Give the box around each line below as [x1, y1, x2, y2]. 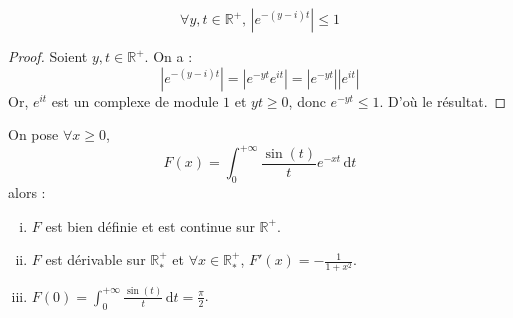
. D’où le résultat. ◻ [379, 90, 507, 111]
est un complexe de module [51, 90, 219, 111]
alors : [8, 182, 46, 203]
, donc [288, 90, 326, 111]
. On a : [144, 46, 193, 66]
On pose [8, 124, 59, 145]
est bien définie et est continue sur [45, 215, 255, 236]
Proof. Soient [8, 46, 88, 66]
